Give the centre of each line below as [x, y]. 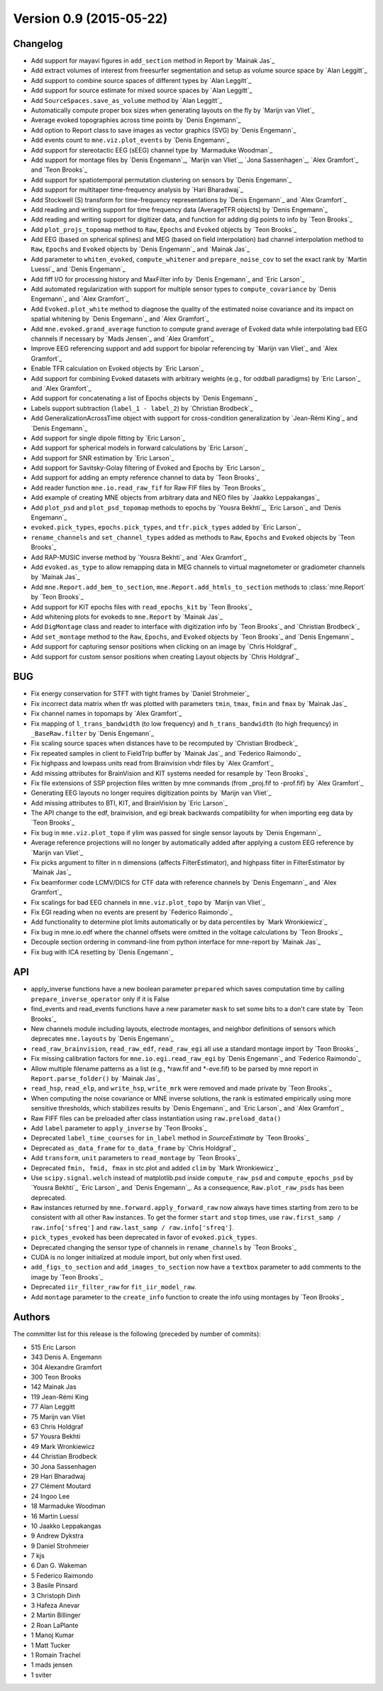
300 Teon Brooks [56, 1377]
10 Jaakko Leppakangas [66, 1526]
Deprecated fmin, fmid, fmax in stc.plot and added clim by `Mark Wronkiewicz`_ [155, 1168]
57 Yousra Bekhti [56, 1436]
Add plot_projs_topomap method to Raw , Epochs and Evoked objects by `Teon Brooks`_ [164, 229]
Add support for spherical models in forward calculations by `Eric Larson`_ [139, 448]
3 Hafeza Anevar [55, 1605]
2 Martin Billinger [56, 1615]
